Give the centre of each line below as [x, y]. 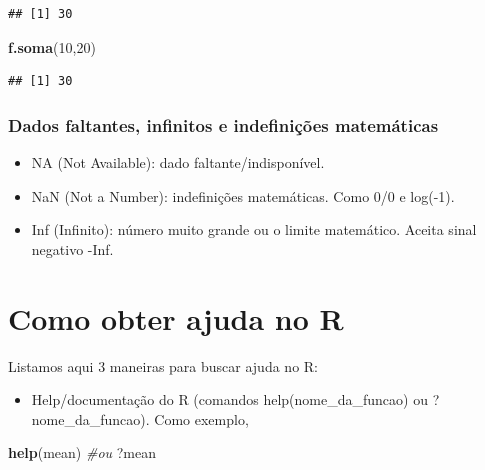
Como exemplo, [201, 418]
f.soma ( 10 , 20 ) [52, 46]
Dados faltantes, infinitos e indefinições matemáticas [223, 124]
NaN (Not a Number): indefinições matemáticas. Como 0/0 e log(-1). [243, 195]
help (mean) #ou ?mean [82, 452]
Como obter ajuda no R [176, 317]
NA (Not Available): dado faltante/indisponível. [178, 162]
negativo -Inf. [72, 248]
